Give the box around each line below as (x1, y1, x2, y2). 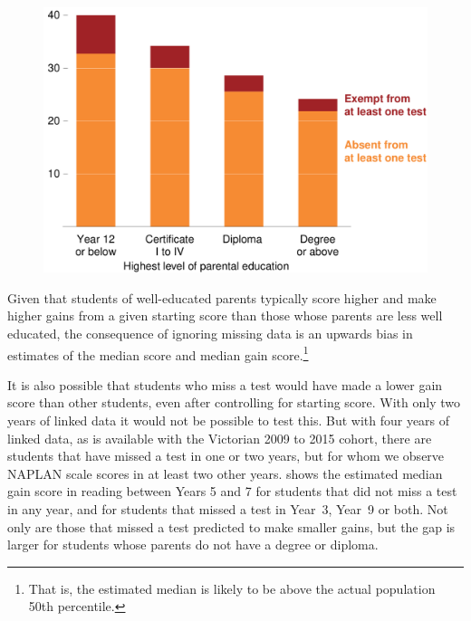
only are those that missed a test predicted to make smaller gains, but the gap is (7, 517, 456, 536)
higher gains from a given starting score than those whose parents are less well (7, 306, 443, 325)
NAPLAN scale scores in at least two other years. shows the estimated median (7, 463, 443, 482)
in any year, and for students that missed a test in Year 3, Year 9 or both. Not (7, 499, 448, 518)
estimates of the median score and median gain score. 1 (7, 342, 309, 364)
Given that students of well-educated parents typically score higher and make (7, 288, 437, 307)
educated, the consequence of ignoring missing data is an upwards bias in (7, 323, 413, 342)
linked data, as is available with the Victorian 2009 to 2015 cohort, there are (7, 428, 432, 447)
